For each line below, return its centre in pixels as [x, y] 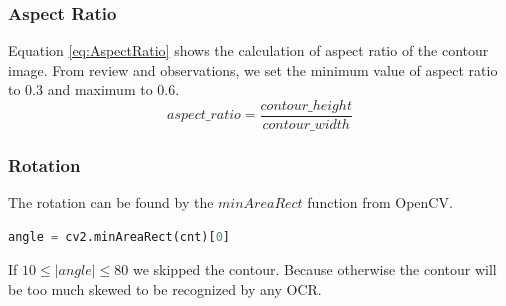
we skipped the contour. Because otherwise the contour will [314, 269]
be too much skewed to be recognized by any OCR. [165, 289]
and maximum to [100, 89]
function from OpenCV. [380, 202]
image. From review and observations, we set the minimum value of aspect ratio [253, 69]
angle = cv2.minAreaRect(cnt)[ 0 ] [119, 236]
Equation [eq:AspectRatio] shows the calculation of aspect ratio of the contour [248, 50]
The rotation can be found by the [111, 202]
